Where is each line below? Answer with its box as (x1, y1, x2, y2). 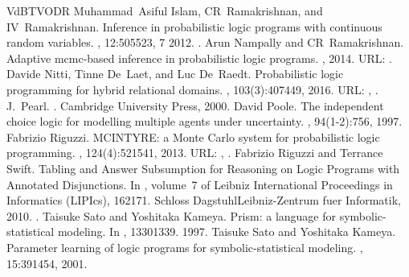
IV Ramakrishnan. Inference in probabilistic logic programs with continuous (6, 18, 382, 35)
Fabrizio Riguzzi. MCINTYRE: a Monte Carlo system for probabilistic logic (6, 128, 380, 145)
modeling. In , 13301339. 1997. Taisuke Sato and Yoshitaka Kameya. (57, 223, 396, 240)
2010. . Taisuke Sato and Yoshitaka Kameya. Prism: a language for (6, 207, 337, 224)
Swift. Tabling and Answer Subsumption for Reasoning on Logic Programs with (6, 159, 400, 176)
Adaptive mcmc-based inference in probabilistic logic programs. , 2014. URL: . (6, 49, 392, 66)
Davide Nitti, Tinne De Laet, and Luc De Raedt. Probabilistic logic (6, 65, 344, 82)
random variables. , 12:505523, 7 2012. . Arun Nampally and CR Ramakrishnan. (6, 34, 404, 51)
